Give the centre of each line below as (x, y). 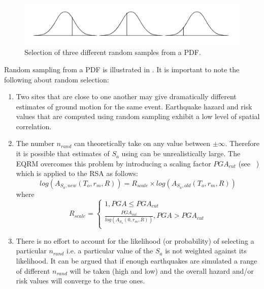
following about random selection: (57, 79)
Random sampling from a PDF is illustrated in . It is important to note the (122, 69)
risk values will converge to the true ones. (80, 281)
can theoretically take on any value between (142, 143)
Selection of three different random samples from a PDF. (113, 52)
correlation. (34, 126)
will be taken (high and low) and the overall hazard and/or (162, 270)
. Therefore (242, 143)
